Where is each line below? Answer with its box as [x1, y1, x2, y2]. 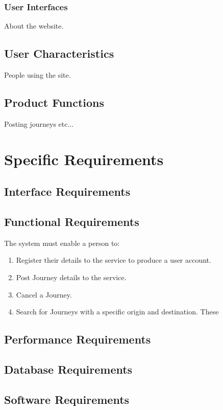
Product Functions [4, 95, 105, 110]
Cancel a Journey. [16, 289, 72, 300]
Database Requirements [4, 361, 133, 377]
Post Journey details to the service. [16, 271, 127, 282]
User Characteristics [4, 45, 114, 61]
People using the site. [4, 70, 71, 80]
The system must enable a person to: [4, 237, 120, 248]
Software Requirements [4, 391, 130, 407]
